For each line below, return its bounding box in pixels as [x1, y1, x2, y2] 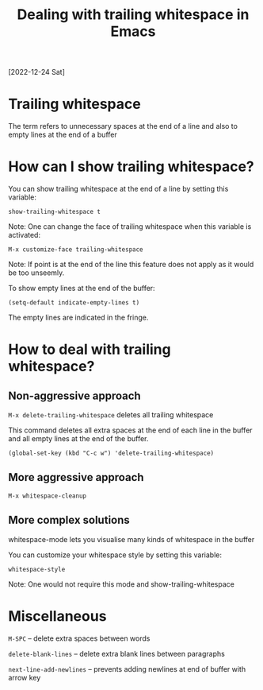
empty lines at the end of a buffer [8, 130, 117, 140]
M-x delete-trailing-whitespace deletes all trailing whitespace [8, 410, 214, 420]
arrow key [8, 673, 41, 682]
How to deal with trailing [8, 340, 172, 359]
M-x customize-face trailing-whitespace [8, 246, 144, 254]
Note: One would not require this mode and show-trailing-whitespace [8, 579, 235, 589]
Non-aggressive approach [8, 389, 141, 402]
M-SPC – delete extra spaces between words [8, 634, 151, 643]
